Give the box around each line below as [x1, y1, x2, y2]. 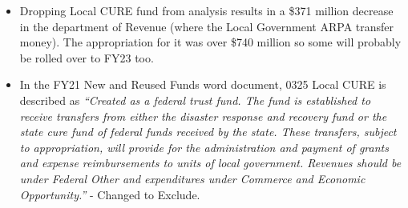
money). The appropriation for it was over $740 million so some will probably [19, 34, 402, 50]
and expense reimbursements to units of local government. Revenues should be [19, 154, 402, 171]
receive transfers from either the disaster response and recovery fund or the [19, 107, 387, 124]
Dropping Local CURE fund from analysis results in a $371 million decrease [19, 2, 394, 18]
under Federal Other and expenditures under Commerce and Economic [19, 170, 366, 186]
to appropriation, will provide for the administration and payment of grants [19, 138, 389, 155]
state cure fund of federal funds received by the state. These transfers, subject [19, 123, 397, 140]
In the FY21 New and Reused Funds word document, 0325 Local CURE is [19, 76, 386, 93]
